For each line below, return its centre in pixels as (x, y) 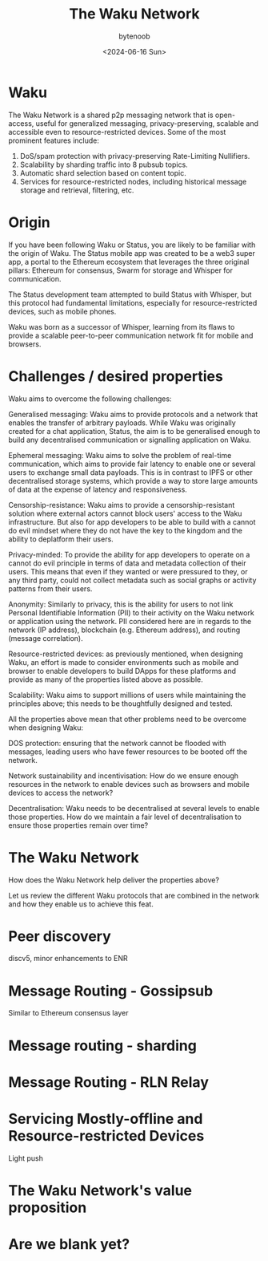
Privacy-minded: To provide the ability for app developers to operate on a (129, 554)
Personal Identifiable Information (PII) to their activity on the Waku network (131, 612)
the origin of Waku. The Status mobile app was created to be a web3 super (132, 253)
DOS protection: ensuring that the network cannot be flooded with (117, 743)
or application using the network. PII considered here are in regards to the (130, 621)
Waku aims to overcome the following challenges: (90, 399)
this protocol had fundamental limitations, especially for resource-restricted (133, 302)
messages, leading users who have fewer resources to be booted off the (128, 752)
